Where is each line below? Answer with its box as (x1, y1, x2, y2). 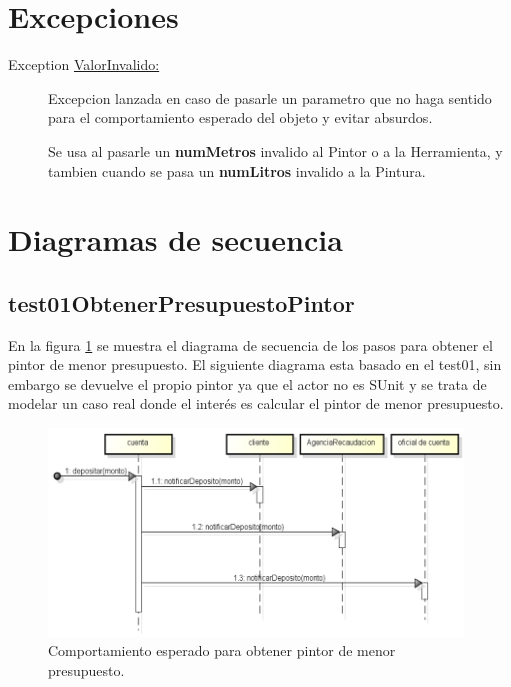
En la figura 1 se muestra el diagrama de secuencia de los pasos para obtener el (8, 334, 493, 355)
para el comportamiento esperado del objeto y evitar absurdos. (48, 107, 433, 128)
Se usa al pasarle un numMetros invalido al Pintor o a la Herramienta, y (48, 140, 503, 161)
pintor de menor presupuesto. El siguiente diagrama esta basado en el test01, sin (8, 354, 502, 375)
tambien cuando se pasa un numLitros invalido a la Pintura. (48, 160, 426, 181)
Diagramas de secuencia (8, 219, 343, 260)
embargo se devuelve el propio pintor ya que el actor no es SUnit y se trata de (8, 373, 487, 394)
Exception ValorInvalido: (8, 54, 160, 75)
